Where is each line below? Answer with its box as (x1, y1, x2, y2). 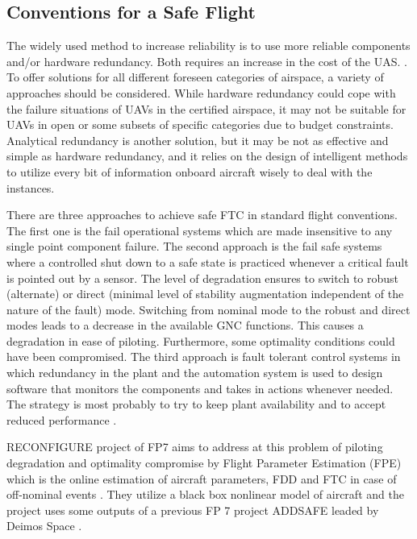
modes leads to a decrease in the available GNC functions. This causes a (6, 317, 364, 334)
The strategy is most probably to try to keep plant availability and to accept (6, 396, 386, 413)
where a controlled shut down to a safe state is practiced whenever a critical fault (6, 253, 409, 270)
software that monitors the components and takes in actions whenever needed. (6, 379, 394, 396)
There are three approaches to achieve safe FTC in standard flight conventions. (6, 206, 398, 223)
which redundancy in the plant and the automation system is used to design (6, 364, 383, 381)
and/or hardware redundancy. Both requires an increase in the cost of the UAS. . (6, 52, 407, 69)
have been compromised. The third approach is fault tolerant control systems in (6, 348, 401, 365)
